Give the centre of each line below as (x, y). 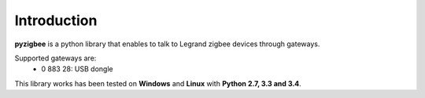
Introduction (56, 20)
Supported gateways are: (55, 58)
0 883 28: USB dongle (77, 69)
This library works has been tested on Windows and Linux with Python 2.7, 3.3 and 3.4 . (158, 83)
